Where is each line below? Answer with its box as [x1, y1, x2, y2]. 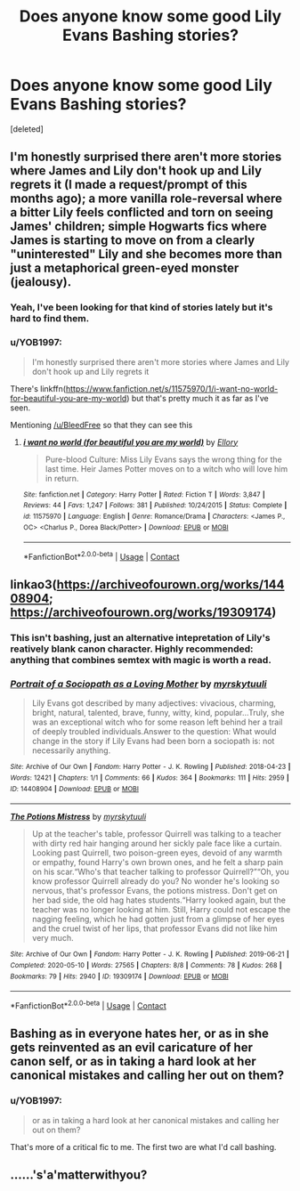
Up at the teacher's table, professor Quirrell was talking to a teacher [31, 829, 281, 839]
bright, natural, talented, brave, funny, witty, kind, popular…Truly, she [31, 708, 285, 718]
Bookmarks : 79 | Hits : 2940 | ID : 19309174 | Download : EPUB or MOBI [10, 972, 230, 981]
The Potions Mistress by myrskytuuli [10, 812, 147, 822]
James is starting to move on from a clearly [10, 233, 255, 248]
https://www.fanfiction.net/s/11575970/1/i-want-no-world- [65, 383, 279, 393]
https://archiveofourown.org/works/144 [56, 577, 285, 593]
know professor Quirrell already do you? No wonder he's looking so [31, 876, 280, 887]
